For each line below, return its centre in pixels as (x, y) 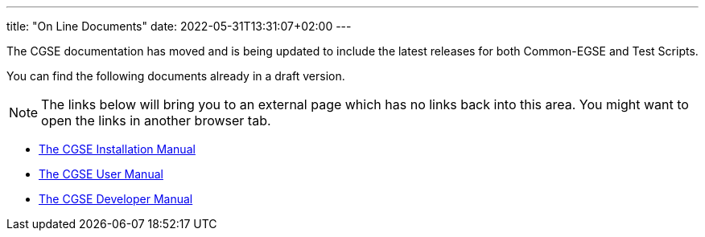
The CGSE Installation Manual (117, 149)
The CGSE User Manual (101, 174)
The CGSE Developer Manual (116, 199)
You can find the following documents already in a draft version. (176, 76)
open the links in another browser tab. (156, 121)
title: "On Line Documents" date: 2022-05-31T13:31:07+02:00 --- (179, 26)
